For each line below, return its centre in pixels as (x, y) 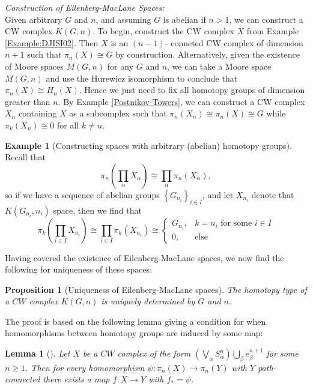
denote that (273, 194)
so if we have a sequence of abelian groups (82, 194)
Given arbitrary (34, 19)
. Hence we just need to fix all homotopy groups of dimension (192, 90)
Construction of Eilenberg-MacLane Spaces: (85, 7)
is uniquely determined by (148, 301)
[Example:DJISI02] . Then (52, 42)
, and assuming (123, 19)
